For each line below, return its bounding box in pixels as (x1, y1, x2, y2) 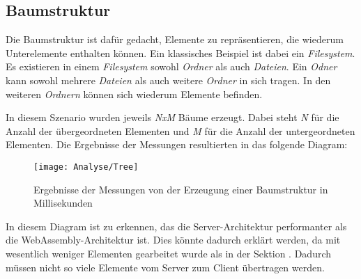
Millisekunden (33, 196, 93, 210)
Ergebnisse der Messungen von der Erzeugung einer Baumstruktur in (33, 182, 328, 196)
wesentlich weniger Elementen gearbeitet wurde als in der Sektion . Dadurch (6, 246, 332, 260)
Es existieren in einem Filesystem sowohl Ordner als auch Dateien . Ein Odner (6, 59, 337, 74)
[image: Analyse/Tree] (33, 161, 139, 172)
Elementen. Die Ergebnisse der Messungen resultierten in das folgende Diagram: (6, 137, 348, 152)
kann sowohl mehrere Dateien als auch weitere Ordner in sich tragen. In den (6, 72, 331, 87)
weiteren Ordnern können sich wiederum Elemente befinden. (6, 86, 263, 101)
